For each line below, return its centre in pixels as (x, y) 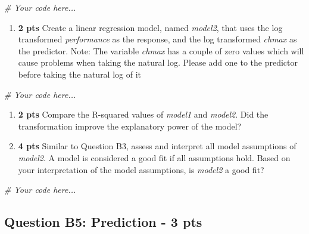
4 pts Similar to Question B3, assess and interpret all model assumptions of (157, 146)
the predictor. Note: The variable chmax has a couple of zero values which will (161, 50)
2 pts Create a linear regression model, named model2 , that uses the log (150, 27)
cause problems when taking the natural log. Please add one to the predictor (158, 62)
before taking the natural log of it (80, 74)
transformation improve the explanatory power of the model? (130, 126)
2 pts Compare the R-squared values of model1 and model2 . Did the (143, 114)
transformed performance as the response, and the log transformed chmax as (157, 39)
